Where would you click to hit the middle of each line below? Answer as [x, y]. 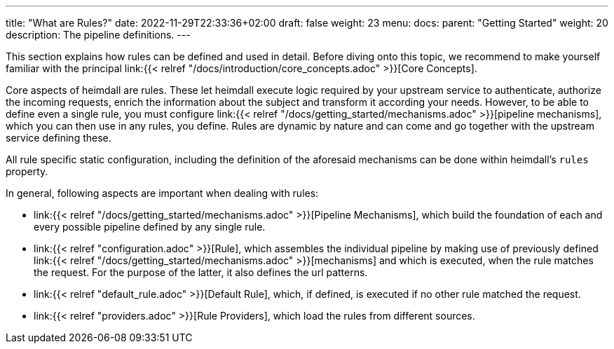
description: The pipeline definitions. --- [98, 35]
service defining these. [59, 138]
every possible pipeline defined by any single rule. [150, 227]
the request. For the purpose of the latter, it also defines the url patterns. [201, 272]
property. [27, 171]
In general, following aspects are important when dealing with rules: [162, 193]
